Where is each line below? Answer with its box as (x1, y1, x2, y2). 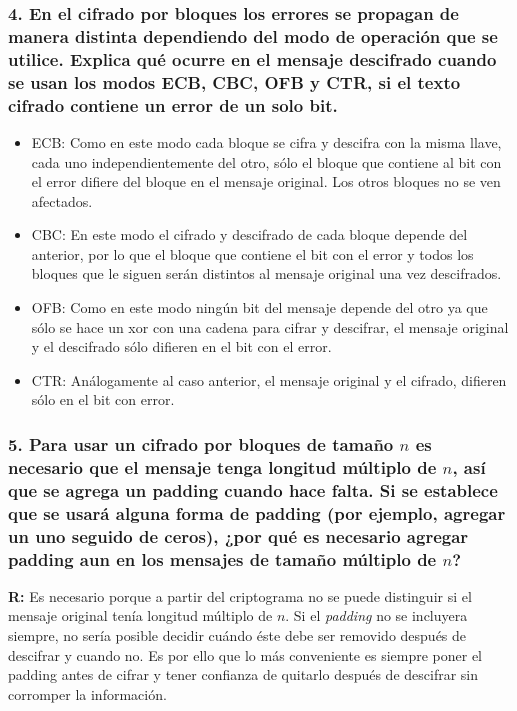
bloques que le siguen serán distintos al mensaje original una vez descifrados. (31, 263, 502, 284)
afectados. (31, 190, 93, 211)
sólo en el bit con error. (31, 389, 175, 410)
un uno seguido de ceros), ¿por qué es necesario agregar (8, 523, 469, 548)
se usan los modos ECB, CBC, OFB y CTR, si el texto (8, 69, 461, 94)
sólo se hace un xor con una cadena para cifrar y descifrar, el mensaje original (31, 316, 509, 337)
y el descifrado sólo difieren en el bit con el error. (31, 336, 332, 357)
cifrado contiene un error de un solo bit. (8, 92, 338, 117)
